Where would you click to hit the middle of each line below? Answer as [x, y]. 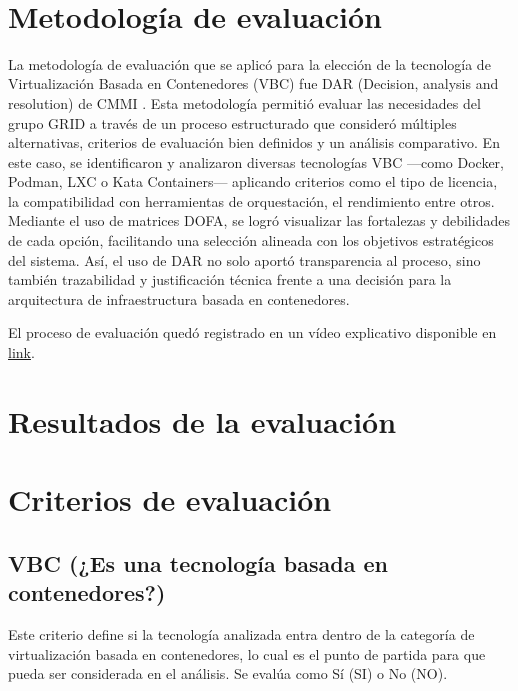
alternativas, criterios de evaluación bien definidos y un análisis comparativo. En [254, 142]
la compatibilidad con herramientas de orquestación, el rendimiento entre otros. [251, 200]
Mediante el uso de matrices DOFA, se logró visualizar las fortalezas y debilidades [259, 220]
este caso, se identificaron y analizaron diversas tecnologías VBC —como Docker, [256, 161]
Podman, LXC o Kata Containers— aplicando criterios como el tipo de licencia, [253, 181]
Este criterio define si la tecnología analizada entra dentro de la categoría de [241, 633]
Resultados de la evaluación [202, 420]
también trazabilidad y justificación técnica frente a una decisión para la [230, 279]
